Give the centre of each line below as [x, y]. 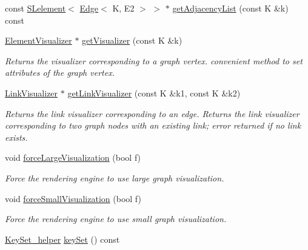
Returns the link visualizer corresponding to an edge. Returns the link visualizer [152, 113]
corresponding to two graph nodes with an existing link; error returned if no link [153, 125]
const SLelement [35, 8]
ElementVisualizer [38, 40]
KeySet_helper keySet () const [62, 239]
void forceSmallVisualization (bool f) [73, 198]
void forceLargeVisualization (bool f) [73, 157]
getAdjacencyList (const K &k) [230, 8]
